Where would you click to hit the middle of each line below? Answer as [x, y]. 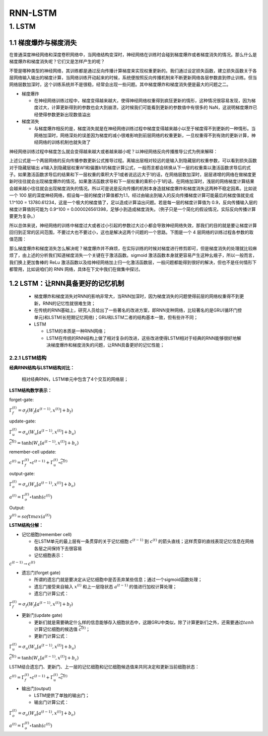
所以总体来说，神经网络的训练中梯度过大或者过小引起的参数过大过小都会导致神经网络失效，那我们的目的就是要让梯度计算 [133, 225]
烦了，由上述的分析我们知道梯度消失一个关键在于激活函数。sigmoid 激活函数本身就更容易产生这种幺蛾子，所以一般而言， [133, 255]
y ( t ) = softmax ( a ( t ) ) [30, 516]
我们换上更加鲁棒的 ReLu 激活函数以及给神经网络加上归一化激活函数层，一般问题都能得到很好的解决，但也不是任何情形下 [133, 262]
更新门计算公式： [51, 636]
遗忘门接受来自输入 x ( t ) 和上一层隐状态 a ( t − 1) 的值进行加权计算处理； [105, 586]
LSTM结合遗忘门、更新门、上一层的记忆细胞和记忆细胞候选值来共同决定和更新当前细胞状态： [104, 666]
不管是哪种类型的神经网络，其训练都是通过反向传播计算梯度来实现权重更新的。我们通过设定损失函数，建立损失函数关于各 [133, 71]
